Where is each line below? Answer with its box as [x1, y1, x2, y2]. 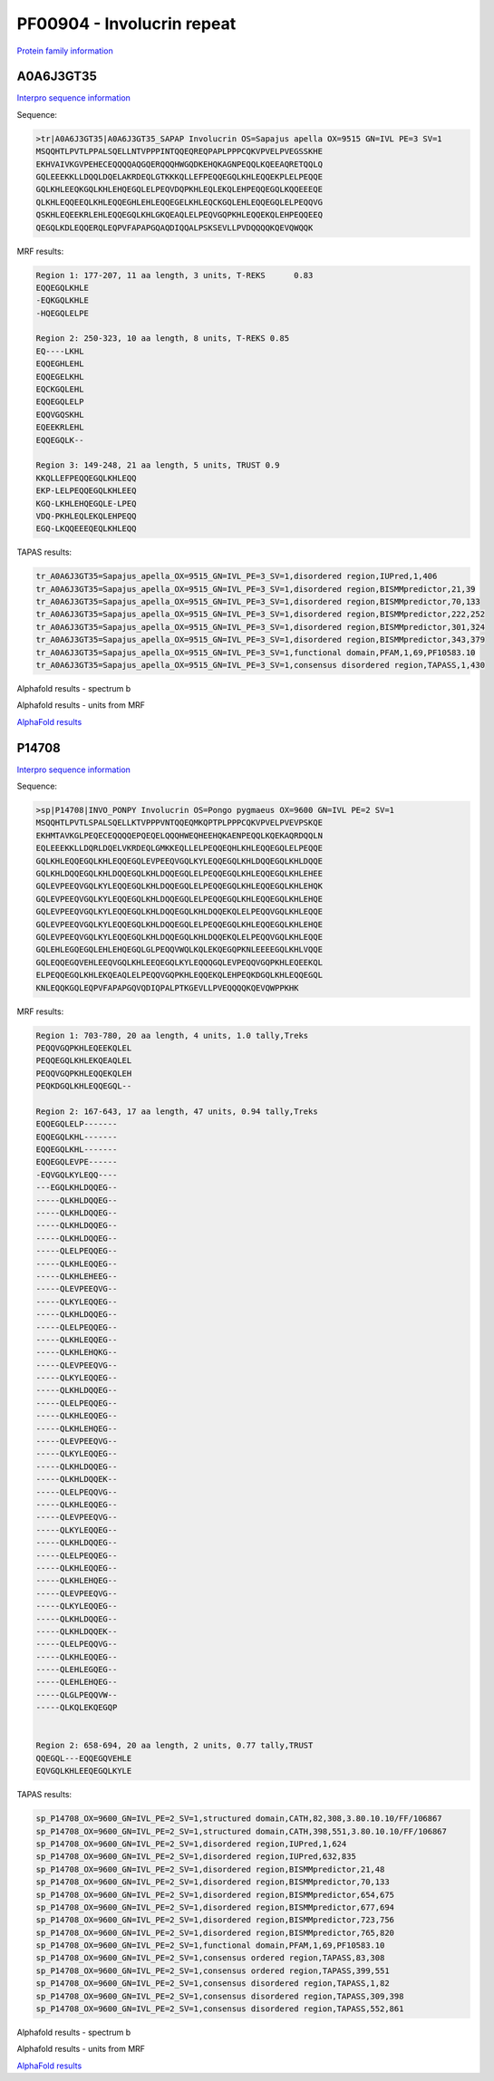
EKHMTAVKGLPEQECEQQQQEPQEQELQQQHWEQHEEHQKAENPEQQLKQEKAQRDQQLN [35, 830, 324, 840]
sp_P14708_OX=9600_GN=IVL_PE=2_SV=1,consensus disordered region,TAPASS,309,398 [35, 1990, 404, 2001]
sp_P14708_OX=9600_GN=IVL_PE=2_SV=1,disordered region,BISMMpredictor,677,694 [35, 1902, 394, 1912]
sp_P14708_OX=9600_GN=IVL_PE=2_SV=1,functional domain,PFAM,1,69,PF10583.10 [35, 1941, 385, 1950]
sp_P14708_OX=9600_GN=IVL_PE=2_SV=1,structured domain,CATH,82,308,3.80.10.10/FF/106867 [35, 1814, 443, 1824]
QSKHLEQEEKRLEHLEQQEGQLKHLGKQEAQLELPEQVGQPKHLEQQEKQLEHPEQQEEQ [35, 209, 324, 220]
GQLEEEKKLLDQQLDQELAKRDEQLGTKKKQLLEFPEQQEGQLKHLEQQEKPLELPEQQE [35, 172, 324, 181]
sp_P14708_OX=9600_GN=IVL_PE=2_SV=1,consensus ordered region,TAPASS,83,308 [35, 1953, 385, 1963]
